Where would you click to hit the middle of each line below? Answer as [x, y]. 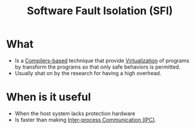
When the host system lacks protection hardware [75, 113]
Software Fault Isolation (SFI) [100, 11]
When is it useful [48, 97]
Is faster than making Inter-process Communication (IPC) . [85, 120]
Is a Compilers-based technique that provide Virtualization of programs [102, 60]
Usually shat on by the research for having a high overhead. [88, 73]
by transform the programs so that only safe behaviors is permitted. [97, 67]
